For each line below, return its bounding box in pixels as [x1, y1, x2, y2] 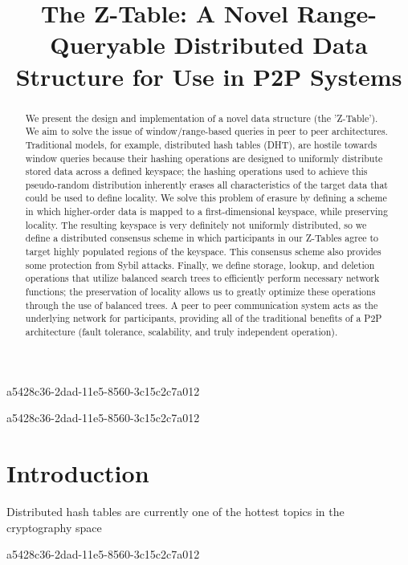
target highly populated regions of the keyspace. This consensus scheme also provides [25, 245, 381, 258]
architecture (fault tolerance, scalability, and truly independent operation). [25, 325, 338, 339]
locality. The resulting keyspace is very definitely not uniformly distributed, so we [25, 217, 367, 231]
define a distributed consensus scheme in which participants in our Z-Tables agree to [25, 231, 379, 245]
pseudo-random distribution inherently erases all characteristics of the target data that [25, 177, 388, 191]
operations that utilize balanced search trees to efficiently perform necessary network [25, 271, 380, 285]
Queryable [50, 28, 165, 61]
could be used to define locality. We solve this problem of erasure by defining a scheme [25, 191, 387, 205]
